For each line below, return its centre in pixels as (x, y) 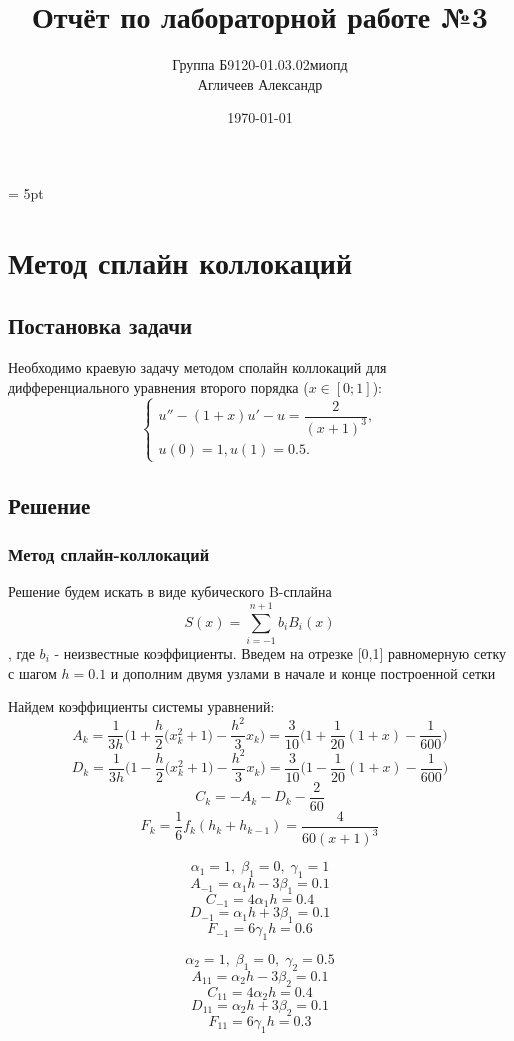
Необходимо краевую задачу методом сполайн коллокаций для (197, 367)
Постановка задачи (100, 325)
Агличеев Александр (260, 83)
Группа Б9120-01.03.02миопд (260, 64)
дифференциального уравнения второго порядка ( (158, 386)
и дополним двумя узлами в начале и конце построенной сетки (303, 672)
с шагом (32, 672)
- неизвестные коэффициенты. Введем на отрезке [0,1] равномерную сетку (280, 652)
